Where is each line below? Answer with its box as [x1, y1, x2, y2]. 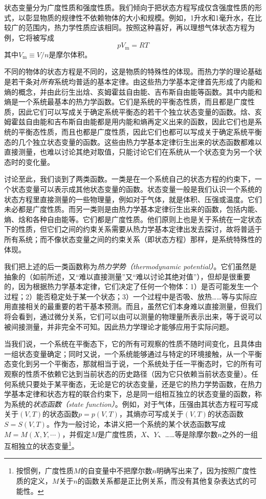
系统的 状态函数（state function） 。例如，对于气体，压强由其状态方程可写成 [11, 398, 258, 409]
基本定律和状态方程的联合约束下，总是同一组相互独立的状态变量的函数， [11, 388, 255, 399]
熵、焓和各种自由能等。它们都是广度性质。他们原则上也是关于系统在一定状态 [4, 213, 262, 224]
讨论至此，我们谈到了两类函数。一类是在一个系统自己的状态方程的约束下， [4, 173, 255, 184]
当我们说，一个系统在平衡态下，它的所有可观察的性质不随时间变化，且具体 [4, 338, 255, 349]
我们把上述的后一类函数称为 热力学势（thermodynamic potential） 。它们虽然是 [4, 261, 257, 272]
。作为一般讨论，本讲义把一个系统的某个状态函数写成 [46, 419, 226, 429]
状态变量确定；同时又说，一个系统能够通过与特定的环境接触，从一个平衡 [18, 348, 262, 359]
